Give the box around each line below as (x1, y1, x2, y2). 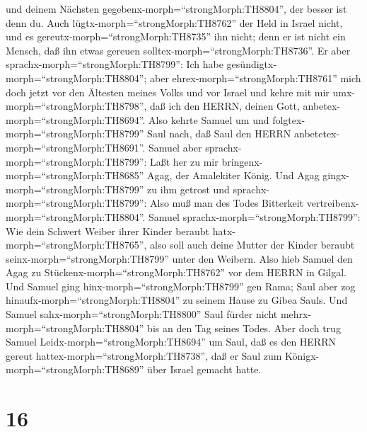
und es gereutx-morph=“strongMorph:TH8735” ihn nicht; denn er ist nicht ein (6, 29, 346, 44)
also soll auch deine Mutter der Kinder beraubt (150, 237, 355, 252)
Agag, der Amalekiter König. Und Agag (147, 168, 320, 183)
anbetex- (303, 98, 341, 113)
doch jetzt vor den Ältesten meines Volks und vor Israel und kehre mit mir (6, 84, 330, 99)
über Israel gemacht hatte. (147, 362, 262, 377)
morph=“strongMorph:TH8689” (6, 362, 144, 377)
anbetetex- (294, 126, 340, 141)
